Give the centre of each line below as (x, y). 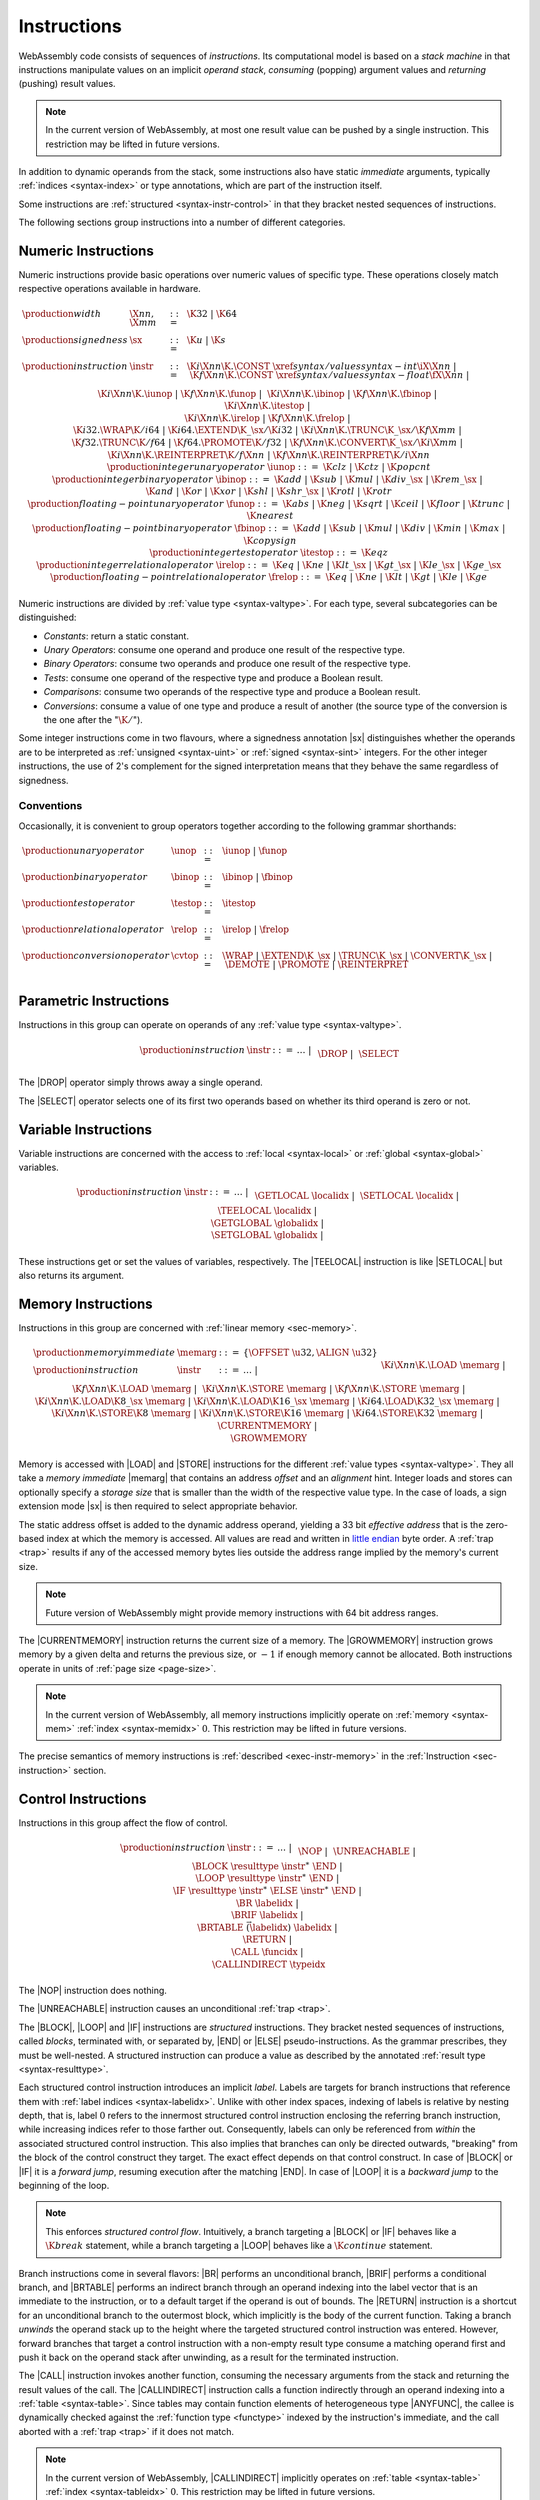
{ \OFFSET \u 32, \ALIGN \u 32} (310, 1353)
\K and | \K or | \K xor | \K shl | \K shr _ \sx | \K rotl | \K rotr (268, 491)
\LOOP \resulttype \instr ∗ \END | (267, 1877)
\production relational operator (92, 929)
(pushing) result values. (67, 84)
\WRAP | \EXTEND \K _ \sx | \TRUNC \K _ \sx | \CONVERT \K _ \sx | (357, 955)
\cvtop (185, 955)
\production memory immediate (104, 1353)
